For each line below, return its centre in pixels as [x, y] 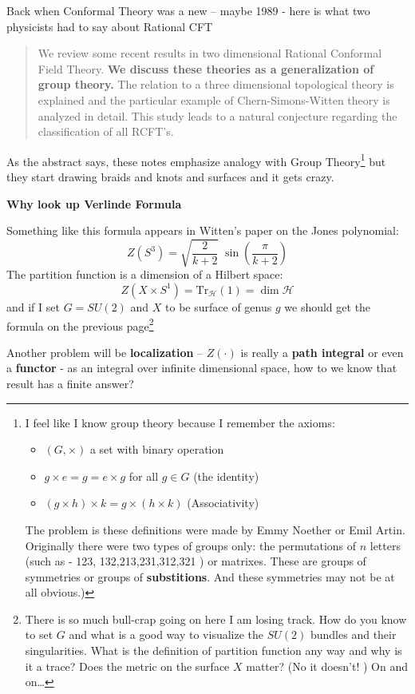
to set [39, 635]
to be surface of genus [219, 306]
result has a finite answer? [70, 383]
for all [144, 476]
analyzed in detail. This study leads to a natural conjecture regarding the [217, 115]
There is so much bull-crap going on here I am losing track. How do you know [216, 619]
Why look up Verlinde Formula [94, 203]
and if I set [33, 306]
